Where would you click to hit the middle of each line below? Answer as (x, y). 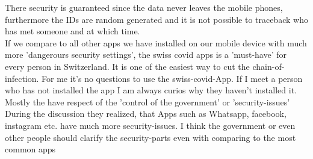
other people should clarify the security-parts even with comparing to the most (150, 137)
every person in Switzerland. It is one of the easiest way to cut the (127, 66)
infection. (22, 78)
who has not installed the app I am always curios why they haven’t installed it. (151, 90)
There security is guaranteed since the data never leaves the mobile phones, (144, 7)
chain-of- (268, 66)
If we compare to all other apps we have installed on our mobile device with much (156, 42)
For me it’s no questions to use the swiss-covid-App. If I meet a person (172, 78)
